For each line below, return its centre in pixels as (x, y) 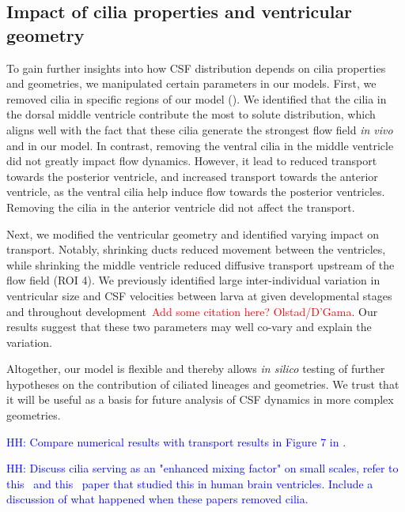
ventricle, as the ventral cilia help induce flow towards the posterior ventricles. (196, 192)
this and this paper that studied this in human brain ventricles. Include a (190, 483)
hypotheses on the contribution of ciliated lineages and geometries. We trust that (203, 384)
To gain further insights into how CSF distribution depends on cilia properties (196, 68)
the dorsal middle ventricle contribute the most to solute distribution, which (191, 114)
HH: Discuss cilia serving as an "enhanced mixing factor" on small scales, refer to (202, 468)
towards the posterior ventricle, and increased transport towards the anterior (192, 176)
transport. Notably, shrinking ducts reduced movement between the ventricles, (196, 249)
